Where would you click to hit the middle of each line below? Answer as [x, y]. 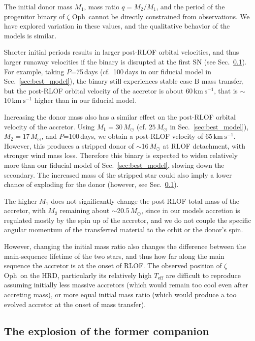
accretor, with [25, 210]
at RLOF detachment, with [204, 145]
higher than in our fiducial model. [85, 100]
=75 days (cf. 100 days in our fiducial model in [141, 71]
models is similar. [30, 35]
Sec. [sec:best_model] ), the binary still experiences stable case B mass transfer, [124, 81]
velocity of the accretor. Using [49, 126]
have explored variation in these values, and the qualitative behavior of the [117, 26]
